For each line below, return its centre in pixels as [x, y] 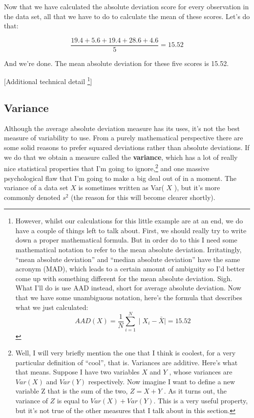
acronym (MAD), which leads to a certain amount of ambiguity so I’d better [130, 269]
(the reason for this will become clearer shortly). [143, 197]
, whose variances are [201, 372]
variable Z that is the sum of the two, [72, 391]
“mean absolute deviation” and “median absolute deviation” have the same [128, 259]
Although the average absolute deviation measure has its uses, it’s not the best [122, 128]
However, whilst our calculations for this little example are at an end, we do [129, 221]
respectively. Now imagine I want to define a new [162, 381]
